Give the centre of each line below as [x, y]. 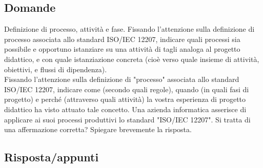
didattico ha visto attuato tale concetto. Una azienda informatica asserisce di [125, 109]
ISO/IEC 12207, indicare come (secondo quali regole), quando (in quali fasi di [127, 89]
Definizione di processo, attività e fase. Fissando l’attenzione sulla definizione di [129, 29]
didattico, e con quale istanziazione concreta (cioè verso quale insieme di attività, [132, 59]
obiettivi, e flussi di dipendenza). [56, 69]
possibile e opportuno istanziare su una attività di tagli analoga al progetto [122, 49]
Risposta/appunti [52, 157]
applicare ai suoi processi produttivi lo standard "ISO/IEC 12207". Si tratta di [127, 119]
